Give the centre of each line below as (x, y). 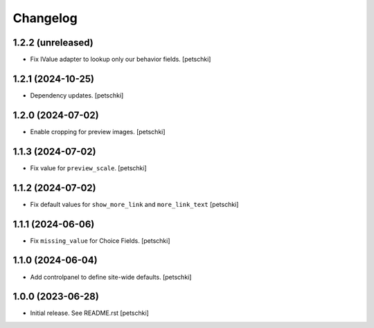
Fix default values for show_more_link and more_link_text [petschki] (134, 204)
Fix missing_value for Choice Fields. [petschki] (100, 240)
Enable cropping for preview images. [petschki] (98, 131)
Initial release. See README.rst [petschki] (89, 313)
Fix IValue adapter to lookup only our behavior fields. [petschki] (121, 60)
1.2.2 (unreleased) (53, 43)
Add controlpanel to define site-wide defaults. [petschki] (111, 277)
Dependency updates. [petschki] (77, 95)
